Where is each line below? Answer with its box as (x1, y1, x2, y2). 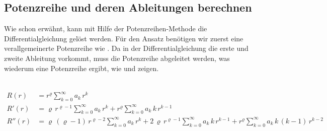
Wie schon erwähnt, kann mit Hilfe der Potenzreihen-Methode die (4, 23, 207, 34)
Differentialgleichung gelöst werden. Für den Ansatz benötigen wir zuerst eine (4, 33, 243, 43)
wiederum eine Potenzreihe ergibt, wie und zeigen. (4, 62, 159, 73)
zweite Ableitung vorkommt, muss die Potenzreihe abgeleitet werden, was (4, 52, 230, 63)
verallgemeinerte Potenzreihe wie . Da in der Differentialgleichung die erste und (4, 43, 249, 53)
